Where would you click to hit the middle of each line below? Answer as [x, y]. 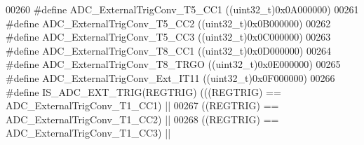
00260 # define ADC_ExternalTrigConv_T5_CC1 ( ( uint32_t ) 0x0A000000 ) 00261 [182, 9]
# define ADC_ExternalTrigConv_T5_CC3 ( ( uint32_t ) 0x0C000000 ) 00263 [168, 37]
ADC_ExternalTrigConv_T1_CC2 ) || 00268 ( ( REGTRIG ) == [142, 119]
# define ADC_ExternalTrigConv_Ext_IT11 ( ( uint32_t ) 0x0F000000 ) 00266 [170, 77]
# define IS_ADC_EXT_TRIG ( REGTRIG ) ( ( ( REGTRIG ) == [143, 91]
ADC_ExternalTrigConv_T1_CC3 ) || [88, 133]
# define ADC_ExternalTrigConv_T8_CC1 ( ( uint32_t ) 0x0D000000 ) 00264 [168, 50]
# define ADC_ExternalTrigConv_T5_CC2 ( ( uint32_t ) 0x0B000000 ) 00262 [168, 23]
